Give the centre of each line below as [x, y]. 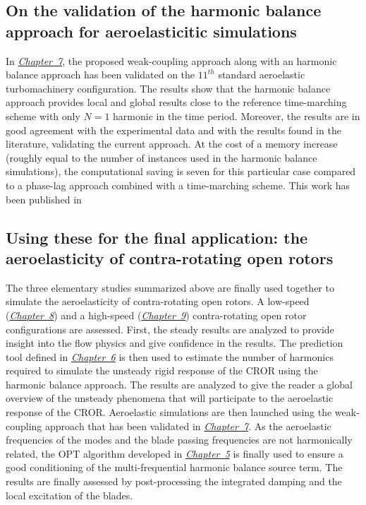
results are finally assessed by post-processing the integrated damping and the [174, 481]
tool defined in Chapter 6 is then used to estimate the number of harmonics [170, 356]
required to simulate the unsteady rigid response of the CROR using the [162, 370]
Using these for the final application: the [157, 237]
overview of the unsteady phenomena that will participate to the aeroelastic [170, 398]
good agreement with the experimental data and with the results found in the [173, 130]
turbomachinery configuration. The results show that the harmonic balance [168, 88]
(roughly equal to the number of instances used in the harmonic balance [161, 157]
